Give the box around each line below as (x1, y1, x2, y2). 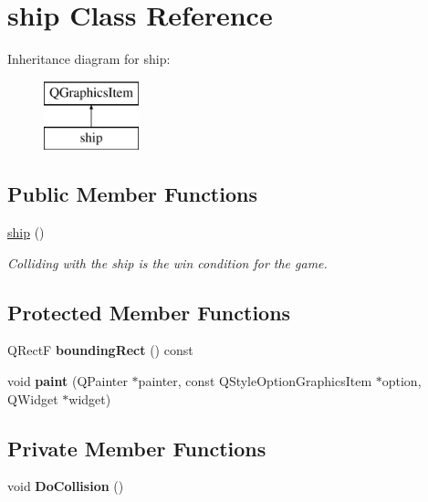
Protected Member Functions (7, 298, 291, 326)
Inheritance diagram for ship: (7, 49, 171, 68)
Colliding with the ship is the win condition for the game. (7, 253, 328, 272)
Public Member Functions (7, 180, 257, 208)
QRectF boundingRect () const (7, 340, 193, 360)
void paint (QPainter (7, 371, 128, 391)
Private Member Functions (7, 434, 266, 462)
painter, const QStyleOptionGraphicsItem (138, 371, 372, 391)
